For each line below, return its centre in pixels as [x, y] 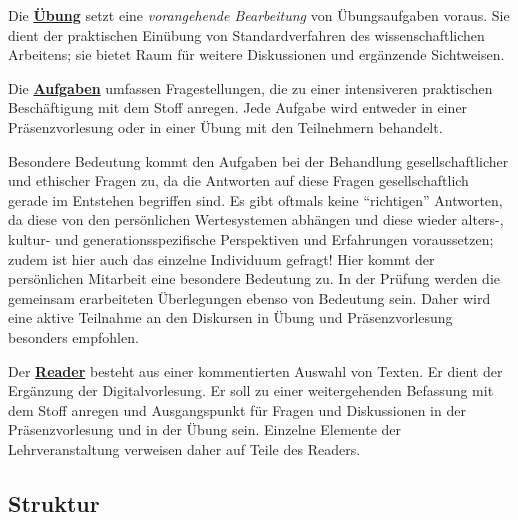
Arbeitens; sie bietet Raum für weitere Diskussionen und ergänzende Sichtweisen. [256, 54]
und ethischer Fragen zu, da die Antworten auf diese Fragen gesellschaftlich [238, 180]
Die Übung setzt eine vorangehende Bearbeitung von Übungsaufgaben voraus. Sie [259, 15]
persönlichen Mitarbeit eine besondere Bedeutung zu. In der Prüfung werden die [254, 278]
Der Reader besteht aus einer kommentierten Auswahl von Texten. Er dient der [255, 370]
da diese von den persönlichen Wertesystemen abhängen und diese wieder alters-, [256, 219]
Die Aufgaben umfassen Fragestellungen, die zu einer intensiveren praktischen [250, 87]
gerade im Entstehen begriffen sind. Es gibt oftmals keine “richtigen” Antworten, [255, 199]
